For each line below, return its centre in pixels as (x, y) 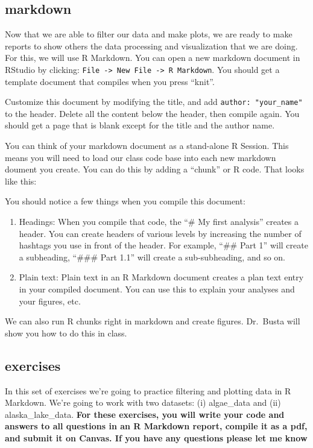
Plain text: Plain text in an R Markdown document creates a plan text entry (161, 277)
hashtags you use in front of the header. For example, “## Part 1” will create (163, 245)
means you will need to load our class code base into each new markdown (141, 157)
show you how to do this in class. (66, 333)
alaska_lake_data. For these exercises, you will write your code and (145, 414)
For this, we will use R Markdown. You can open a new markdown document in (153, 58)
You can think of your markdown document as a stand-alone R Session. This (147, 146)
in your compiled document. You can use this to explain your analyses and (157, 289)
